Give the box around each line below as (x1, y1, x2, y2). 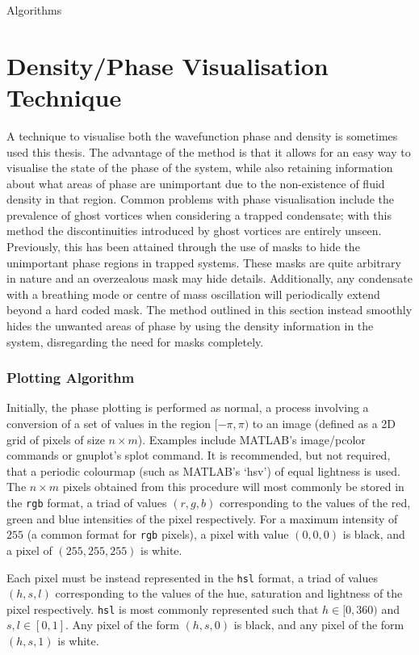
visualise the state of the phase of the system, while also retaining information (6, 159, 393, 176)
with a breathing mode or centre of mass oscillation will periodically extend (6, 285, 380, 302)
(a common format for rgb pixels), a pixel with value (27, 526, 289, 543)
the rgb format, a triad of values (6, 494, 167, 510)
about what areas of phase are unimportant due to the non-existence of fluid (6, 174, 385, 191)
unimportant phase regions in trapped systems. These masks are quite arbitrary (6, 254, 401, 271)
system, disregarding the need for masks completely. (6, 333, 264, 350)
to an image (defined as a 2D (252, 415, 396, 432)
